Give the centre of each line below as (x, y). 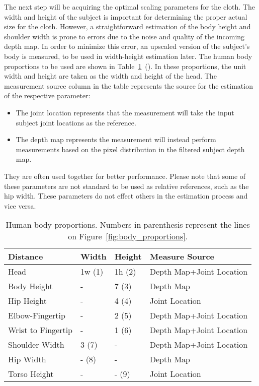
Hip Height (27, 301)
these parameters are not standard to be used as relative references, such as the (126, 186)
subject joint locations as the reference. (76, 122)
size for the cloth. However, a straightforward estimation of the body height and (127, 26)
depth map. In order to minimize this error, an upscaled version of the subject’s (127, 46)
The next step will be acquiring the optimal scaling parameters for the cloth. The (129, 7)
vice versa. (20, 205)
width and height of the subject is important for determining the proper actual (126, 16)
